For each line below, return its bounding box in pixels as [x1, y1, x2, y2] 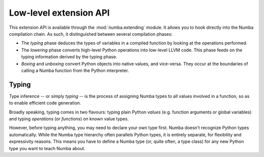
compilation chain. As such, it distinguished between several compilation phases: [9, 31, 173, 37]
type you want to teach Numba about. [9, 145, 86, 151]
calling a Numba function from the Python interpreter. [21, 67, 129, 73]
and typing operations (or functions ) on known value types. [9, 115, 129, 122]
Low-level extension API [9, 7, 110, 18]
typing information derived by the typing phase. [21, 54, 117, 60]
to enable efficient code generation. [9, 100, 81, 106]
